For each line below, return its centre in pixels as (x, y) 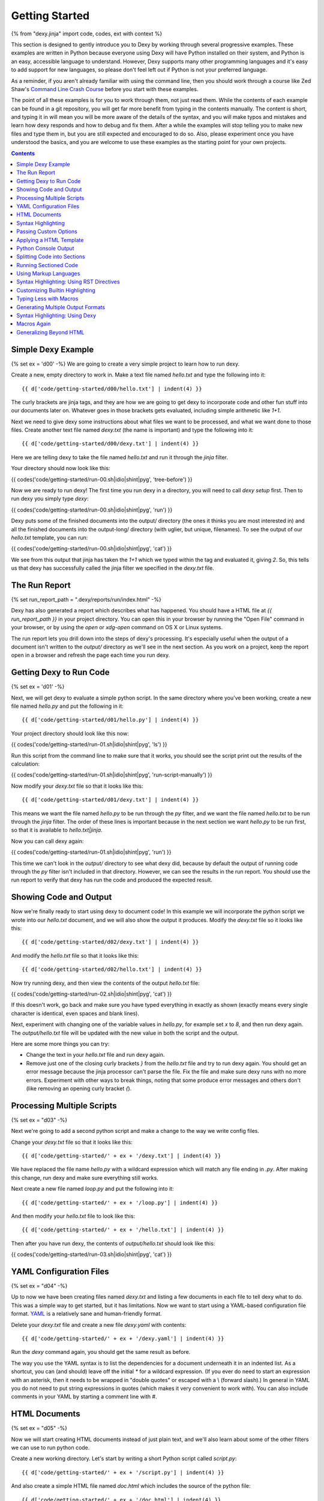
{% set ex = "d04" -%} (39, 1286)
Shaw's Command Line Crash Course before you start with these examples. (105, 89)
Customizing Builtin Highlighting (56, 290)
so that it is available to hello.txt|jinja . (57, 830)
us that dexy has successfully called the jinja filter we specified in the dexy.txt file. (112, 568)
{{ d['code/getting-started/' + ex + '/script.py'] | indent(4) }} (123, 1472)
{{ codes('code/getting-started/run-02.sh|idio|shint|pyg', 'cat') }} (91, 994)
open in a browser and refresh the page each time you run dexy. (91, 655)
